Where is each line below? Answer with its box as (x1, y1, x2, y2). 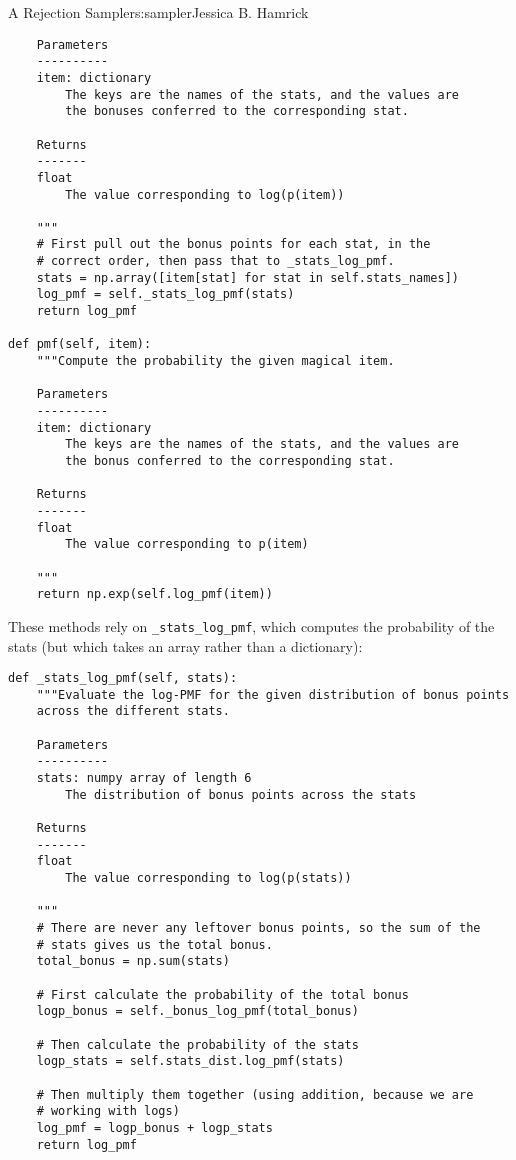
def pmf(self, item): (8, 337, 152, 352)
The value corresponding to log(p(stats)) (65, 871, 352, 886)
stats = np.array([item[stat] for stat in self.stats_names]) (36, 270, 460, 285)
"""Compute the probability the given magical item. (36, 354, 395, 369)
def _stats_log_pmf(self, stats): (8, 671, 238, 686)
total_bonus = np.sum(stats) (36, 954, 230, 969)
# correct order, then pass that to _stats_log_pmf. (36, 254, 395, 269)
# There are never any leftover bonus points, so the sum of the (36, 921, 481, 935)
